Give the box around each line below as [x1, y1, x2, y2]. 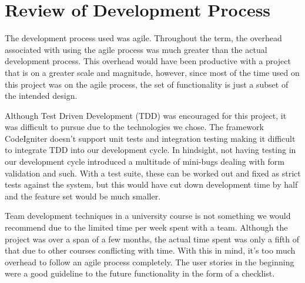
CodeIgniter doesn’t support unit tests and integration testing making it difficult [5, 132, 296, 144]
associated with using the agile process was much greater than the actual [5, 43, 267, 55]
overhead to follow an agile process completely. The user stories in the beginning [5, 255, 294, 268]
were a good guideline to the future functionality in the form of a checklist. [5, 267, 275, 279]
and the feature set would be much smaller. [5, 189, 161, 202]
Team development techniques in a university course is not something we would [5, 209, 291, 222]
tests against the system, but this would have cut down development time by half [5, 178, 298, 191]
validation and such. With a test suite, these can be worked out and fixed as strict [5, 167, 301, 179]
